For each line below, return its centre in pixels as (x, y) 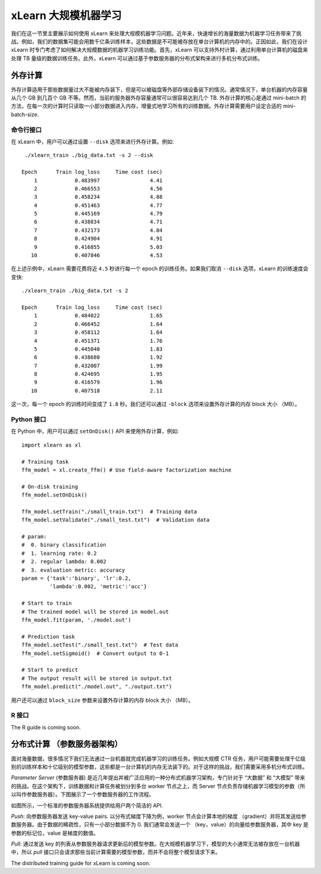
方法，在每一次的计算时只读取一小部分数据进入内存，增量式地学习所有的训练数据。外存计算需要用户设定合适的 (146, 106)
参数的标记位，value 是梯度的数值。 (55, 833)
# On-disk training (50, 486)
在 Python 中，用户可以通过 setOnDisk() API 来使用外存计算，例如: (95, 431)
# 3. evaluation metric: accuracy (73, 570)
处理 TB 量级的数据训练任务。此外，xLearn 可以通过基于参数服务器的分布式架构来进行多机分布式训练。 (137, 58)
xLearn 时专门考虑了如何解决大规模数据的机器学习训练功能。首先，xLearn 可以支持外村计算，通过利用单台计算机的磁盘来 (160, 50)
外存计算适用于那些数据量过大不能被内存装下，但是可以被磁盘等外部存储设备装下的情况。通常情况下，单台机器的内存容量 (159, 89)
